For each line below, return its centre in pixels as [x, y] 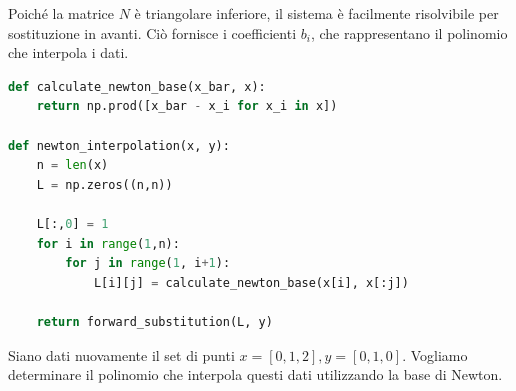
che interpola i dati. [68, 52]
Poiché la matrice [61, 13]
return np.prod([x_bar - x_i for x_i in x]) [187, 106]
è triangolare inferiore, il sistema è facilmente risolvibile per [316, 13]
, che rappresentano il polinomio [409, 32]
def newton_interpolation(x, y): [119, 145]
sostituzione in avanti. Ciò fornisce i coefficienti [152, 32]
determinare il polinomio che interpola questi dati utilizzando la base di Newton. [255, 374]
